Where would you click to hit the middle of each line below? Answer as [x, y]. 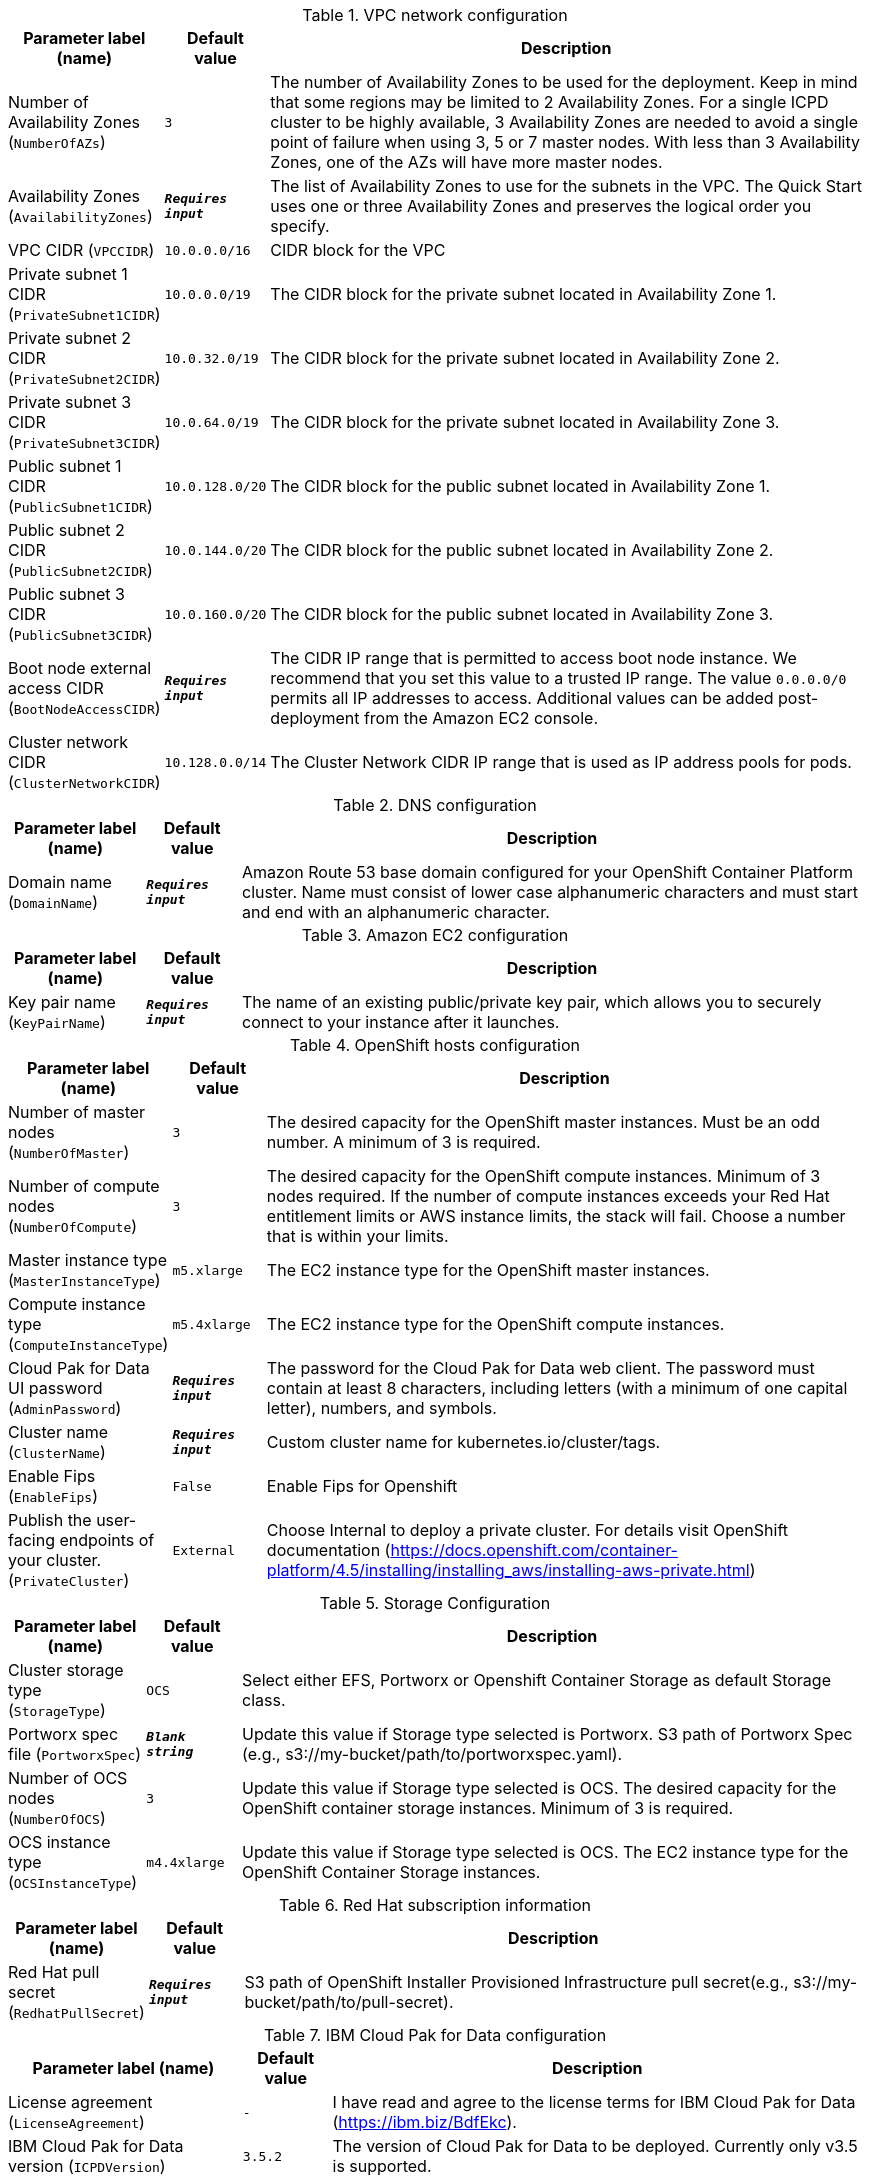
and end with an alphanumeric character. [396, 912]
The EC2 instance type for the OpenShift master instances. [488, 1270]
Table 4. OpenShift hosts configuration [434, 1045]
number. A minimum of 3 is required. [403, 1142]
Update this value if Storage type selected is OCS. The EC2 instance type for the [545, 1852]
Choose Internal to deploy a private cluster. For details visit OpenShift [527, 1530]
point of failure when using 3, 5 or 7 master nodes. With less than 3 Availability [565, 142]
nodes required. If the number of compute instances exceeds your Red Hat [548, 1196]
